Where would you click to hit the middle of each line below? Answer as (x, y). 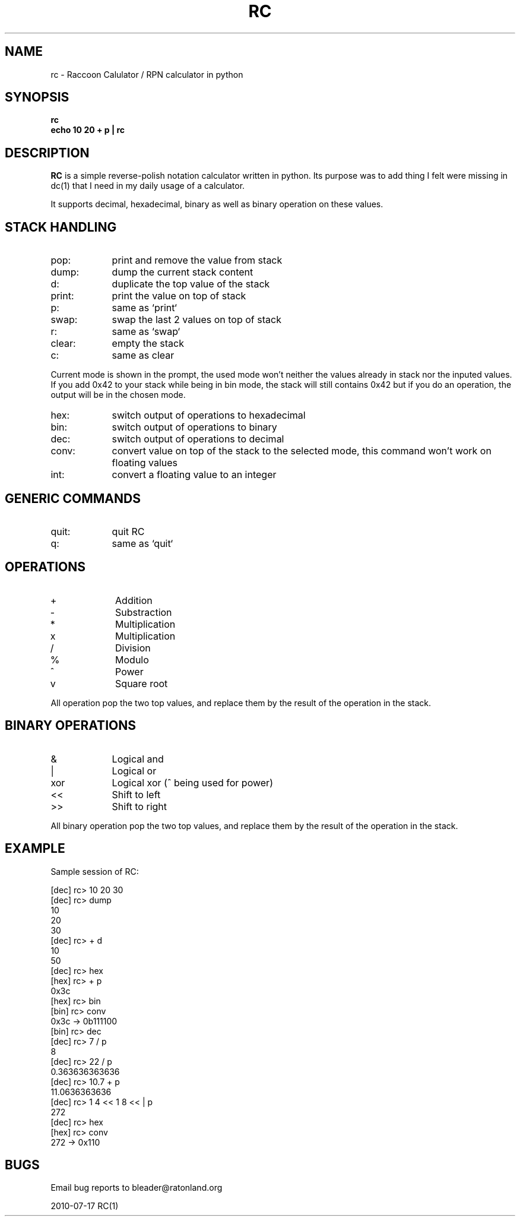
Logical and (138, 759)
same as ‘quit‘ (142, 543)
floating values (145, 463)
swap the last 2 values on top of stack (196, 320)
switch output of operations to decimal (198, 439)
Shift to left (136, 794)
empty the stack (148, 344)
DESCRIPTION (47, 153)
